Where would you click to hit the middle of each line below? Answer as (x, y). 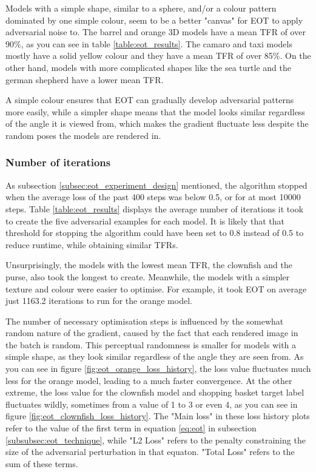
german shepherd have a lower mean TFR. (85, 79)
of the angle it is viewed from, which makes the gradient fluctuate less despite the (157, 123)
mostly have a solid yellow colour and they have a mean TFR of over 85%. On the (158, 56)
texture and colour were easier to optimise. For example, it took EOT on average (156, 288)
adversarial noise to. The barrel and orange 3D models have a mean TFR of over (156, 32)
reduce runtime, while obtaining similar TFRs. (92, 244)
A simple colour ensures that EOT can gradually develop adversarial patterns (150, 100)
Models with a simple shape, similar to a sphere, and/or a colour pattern (141, 8)
